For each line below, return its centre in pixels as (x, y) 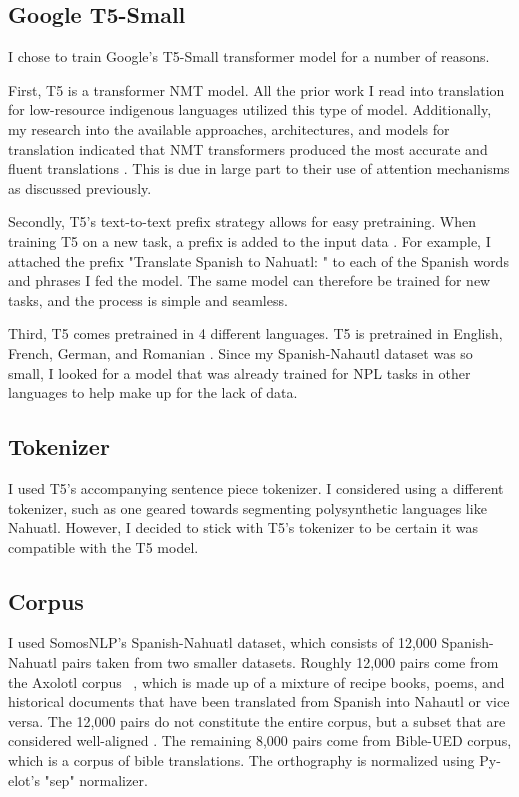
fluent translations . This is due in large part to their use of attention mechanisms (259, 168)
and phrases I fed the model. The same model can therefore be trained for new (249, 280)
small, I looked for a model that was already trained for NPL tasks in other (239, 372)
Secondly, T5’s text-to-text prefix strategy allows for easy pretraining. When (242, 221)
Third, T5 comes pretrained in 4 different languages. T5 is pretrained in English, (255, 333)
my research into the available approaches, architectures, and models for (229, 128)
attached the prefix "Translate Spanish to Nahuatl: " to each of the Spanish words (258, 260)
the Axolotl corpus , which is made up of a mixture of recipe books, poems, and (256, 681)
